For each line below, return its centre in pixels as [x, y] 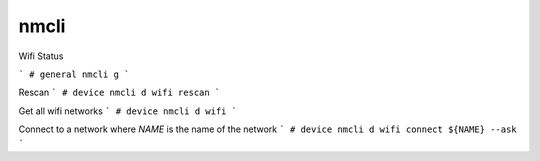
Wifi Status [41, 56]
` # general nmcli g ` [74, 74]
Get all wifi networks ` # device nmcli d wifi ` [128, 111]
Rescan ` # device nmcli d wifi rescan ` [119, 92]
